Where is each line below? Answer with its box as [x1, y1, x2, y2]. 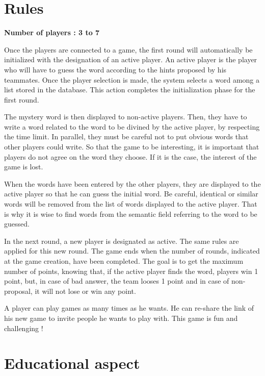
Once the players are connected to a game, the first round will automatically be [4, 44, 253, 55]
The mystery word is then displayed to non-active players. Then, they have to [4, 111, 247, 122]
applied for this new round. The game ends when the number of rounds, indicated [4, 245, 260, 256]
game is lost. [4, 161, 43, 172]
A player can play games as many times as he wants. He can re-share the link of [4, 303, 254, 313]
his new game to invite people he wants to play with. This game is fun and [4, 312, 238, 323]
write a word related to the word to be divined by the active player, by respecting [4, 121, 260, 132]
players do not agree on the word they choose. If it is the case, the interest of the [4, 151, 257, 162]
